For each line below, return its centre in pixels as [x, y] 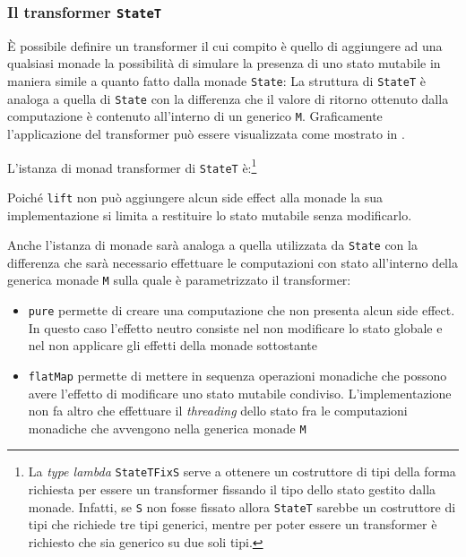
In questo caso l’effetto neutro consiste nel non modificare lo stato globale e [235, 327]
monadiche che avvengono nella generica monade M [167, 428]
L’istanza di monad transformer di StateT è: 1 [132, 166]
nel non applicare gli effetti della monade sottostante [173, 345]
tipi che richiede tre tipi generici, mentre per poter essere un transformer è [233, 524]
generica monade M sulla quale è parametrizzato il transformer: [179, 280]
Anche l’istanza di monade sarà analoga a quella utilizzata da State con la [212, 245]
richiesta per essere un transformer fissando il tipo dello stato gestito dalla [232, 489]
